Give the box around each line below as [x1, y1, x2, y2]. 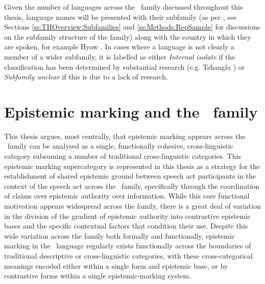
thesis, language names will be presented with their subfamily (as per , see [4, 11, 237, 22]
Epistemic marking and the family [4, 101, 258, 122]
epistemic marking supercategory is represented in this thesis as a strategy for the [4, 160, 260, 171]
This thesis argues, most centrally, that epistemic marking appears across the [4, 130, 246, 141]
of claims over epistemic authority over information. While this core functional [4, 190, 250, 201]
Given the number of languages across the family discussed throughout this [4, 2, 243, 12]
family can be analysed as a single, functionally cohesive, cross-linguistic [7, 140, 233, 151]
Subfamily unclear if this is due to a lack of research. [4, 71, 168, 82]
